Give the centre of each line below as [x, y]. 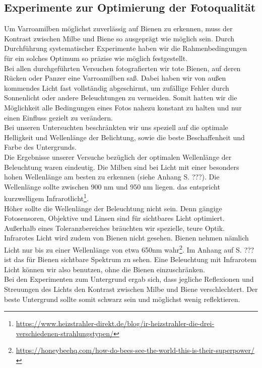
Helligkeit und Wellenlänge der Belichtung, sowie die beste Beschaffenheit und [124, 137]
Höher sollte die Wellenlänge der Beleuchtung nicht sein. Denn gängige [113, 208]
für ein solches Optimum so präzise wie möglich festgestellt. [96, 58]
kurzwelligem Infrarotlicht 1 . [46, 197]
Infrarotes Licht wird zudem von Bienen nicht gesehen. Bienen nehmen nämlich [126, 238]
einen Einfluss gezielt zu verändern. [58, 117]
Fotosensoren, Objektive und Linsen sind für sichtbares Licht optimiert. [114, 218]
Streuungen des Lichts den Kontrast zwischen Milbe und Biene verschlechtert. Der [131, 289]
